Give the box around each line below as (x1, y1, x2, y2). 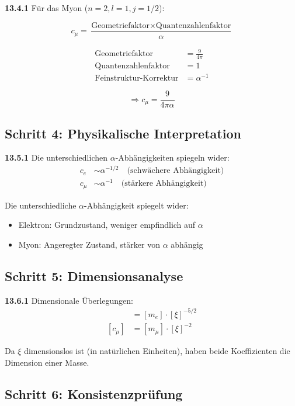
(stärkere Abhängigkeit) (121, 179, 207, 188)
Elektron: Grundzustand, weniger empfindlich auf (18, 218, 196, 231)
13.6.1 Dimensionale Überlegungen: (5, 294, 133, 306)
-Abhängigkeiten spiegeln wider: (115, 151, 230, 164)
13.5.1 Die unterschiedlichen (5, 151, 108, 164)
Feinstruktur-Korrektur (95, 74, 179, 83)
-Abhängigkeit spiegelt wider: (84, 199, 189, 211)
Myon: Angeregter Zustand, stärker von (18, 238, 161, 250)
